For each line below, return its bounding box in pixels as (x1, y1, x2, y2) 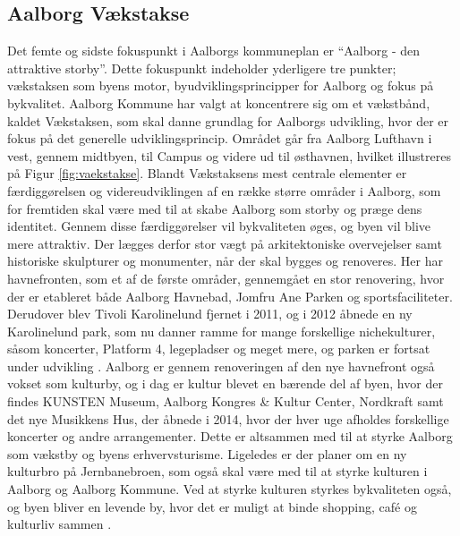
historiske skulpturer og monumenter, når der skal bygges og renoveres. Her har (7, 251, 443, 270)
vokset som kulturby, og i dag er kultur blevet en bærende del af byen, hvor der (7, 374, 443, 393)
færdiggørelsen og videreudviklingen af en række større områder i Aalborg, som (7, 181, 441, 200)
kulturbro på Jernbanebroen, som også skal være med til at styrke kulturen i (7, 462, 428, 481)
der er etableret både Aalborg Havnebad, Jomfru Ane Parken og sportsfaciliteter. (7, 286, 453, 305)
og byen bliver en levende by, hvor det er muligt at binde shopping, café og (7, 497, 417, 515)
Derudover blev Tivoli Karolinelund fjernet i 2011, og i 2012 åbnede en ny (7, 304, 413, 323)
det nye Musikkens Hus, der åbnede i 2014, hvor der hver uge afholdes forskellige (7, 409, 449, 428)
